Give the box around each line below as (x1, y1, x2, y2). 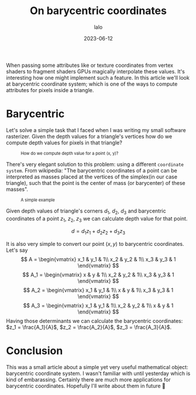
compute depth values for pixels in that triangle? (6, 139, 123, 146)
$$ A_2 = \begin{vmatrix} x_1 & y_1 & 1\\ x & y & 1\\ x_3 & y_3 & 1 (23, 286, 174, 294)
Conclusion (6, 345, 63, 357)
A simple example (20, 197, 56, 203)
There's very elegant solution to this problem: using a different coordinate (6, 160, 184, 168)
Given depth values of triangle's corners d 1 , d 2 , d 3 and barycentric (6, 207, 166, 215)
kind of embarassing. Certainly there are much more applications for (6, 376, 171, 383)
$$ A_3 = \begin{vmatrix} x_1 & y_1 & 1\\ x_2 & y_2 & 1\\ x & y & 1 (23, 302, 174, 309)
